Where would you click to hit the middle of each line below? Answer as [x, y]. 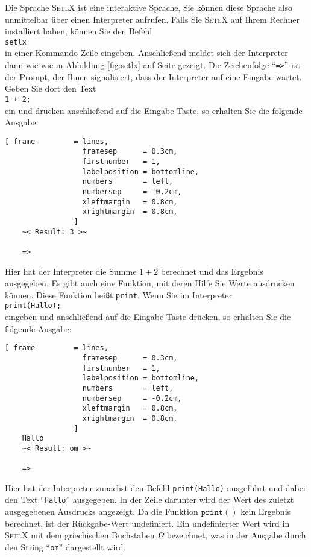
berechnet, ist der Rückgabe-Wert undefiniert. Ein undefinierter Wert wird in [147, 523]
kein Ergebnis [266, 511]
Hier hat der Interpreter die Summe [71, 271]
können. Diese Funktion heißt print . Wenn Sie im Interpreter [119, 294]
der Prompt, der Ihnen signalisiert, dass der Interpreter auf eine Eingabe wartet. [153, 76]
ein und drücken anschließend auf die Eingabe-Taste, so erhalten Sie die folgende [154, 110]
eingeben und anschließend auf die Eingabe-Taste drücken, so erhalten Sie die [148, 317]
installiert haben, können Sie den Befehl [79, 31]
